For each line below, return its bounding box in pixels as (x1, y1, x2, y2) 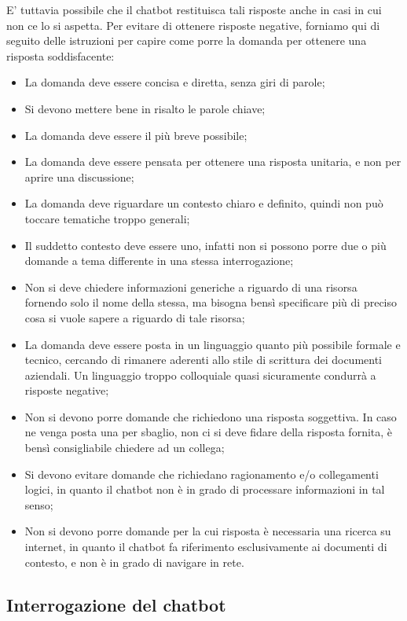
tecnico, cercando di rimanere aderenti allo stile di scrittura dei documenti (24, 351, 383, 368)
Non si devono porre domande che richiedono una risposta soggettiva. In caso (24, 408, 397, 424)
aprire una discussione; (24, 168, 134, 185)
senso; (24, 496, 53, 513)
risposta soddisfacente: (6, 47, 115, 64)
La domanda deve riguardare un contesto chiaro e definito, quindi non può (24, 195, 383, 211)
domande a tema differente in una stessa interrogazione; (24, 252, 294, 269)
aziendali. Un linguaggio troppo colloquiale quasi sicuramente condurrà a (24, 366, 376, 383)
